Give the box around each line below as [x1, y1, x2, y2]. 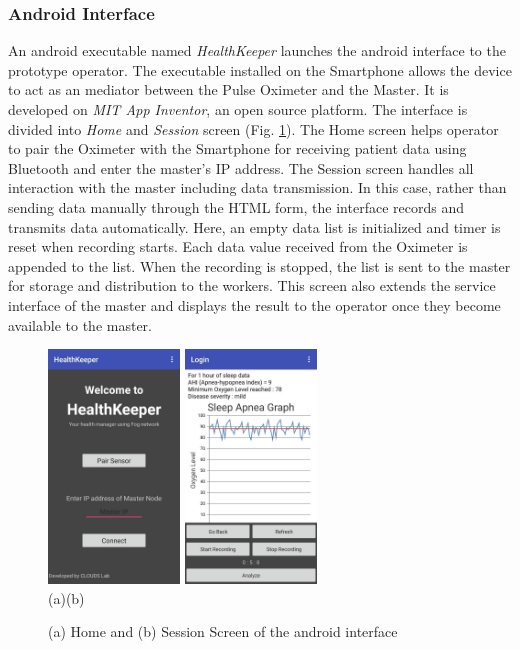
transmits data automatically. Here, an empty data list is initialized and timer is [8, 216, 501, 237]
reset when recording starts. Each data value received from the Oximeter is [8, 236, 468, 257]
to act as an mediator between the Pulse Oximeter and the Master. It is [8, 79, 449, 100]
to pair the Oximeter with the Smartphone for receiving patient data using [8, 138, 467, 159]
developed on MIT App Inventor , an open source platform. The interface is [8, 99, 468, 119]
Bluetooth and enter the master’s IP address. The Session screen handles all [8, 157, 474, 178]
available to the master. [8, 314, 152, 335]
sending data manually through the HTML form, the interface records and [8, 196, 464, 217]
